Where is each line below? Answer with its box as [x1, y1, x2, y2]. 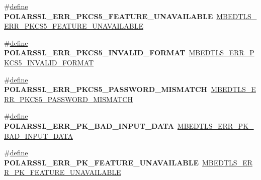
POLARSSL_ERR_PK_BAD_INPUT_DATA [4, 120, 174, 131]
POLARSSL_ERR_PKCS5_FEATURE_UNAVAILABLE [4, 11, 213, 21]
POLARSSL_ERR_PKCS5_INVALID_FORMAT [4, 47, 186, 58]
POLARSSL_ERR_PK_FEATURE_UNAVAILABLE [4, 157, 199, 167]
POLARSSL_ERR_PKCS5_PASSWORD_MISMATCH [4, 84, 208, 95]
